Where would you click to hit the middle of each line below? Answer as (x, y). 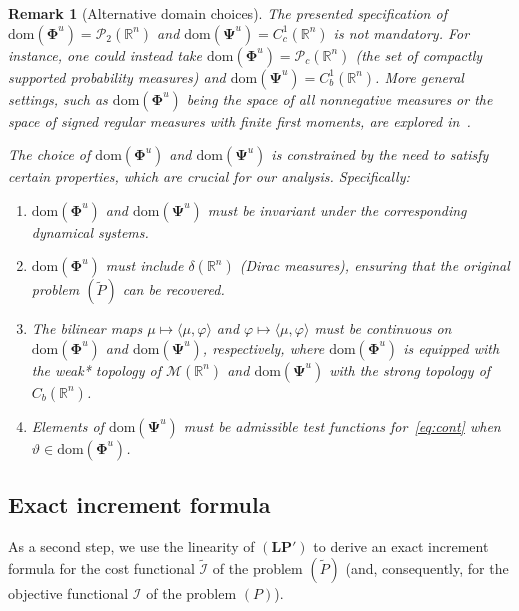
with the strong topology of (410, 369)
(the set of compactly (419, 54)
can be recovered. (173, 289)
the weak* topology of (96, 369)
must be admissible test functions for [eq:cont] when (342, 425)
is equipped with (451, 347)
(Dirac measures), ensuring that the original (374, 265)
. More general (419, 76)
